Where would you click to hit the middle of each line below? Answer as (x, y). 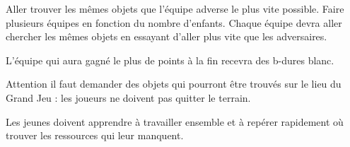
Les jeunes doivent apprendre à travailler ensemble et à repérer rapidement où (175, 121)
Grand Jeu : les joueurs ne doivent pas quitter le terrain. (128, 97)
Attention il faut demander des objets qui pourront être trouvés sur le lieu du (174, 84)
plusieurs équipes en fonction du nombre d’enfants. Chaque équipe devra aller (174, 22)
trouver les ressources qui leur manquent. (95, 135)
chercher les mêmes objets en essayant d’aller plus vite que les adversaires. (167, 36)
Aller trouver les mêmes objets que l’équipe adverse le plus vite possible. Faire (175, 8)
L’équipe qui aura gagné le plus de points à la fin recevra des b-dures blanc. (170, 60)
